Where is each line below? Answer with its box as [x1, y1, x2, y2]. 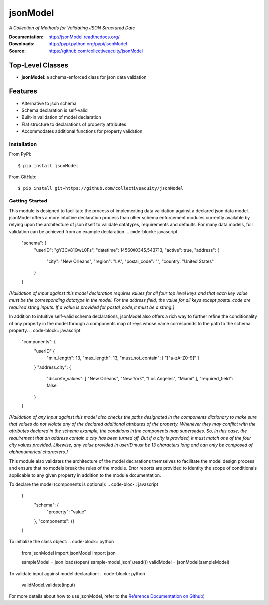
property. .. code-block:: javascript [9, 327, 81, 334]
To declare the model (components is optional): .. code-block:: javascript [9, 481, 159, 487]
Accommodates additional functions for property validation [21, 128, 143, 134]
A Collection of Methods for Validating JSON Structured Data [9, 25, 135, 31]
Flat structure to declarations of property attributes [21, 121, 127, 127]
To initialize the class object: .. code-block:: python [9, 539, 114, 545]
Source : [9, 48, 26, 54]
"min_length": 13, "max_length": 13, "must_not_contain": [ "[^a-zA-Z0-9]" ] [46, 355, 199, 361]
